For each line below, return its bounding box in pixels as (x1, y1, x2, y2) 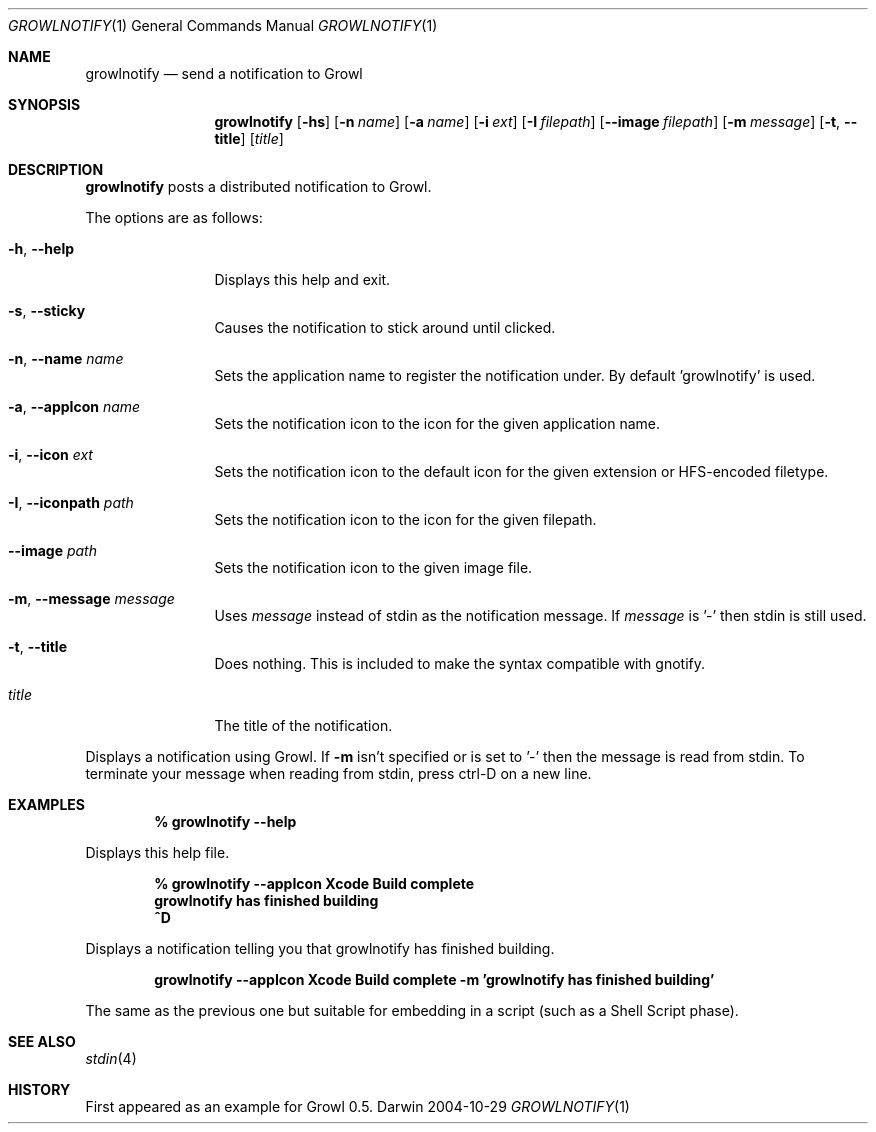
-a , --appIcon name (8, 398, 141, 415)
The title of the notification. (214, 717, 393, 734)
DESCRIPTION (8, 161, 104, 178)
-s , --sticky (8, 302, 86, 319)
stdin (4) (85, 1050, 137, 1067)
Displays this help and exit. (214, 271, 391, 288)
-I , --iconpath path (8, 494, 134, 511)
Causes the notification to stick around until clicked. (214, 319, 556, 336)
